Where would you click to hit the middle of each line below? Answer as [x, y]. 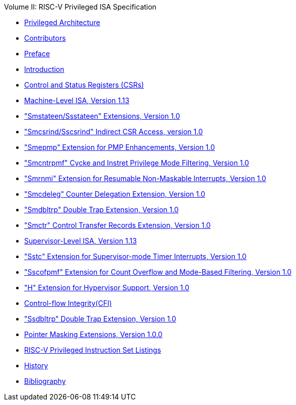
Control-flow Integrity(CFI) [68, 303]
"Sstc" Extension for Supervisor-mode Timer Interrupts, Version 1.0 [135, 256]
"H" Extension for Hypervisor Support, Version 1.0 [107, 288]
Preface [37, 54]
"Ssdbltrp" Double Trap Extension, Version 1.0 [100, 319]
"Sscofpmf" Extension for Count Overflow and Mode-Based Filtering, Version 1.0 [158, 272]
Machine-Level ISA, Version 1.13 [77, 100]
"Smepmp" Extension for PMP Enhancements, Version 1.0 [120, 147]
